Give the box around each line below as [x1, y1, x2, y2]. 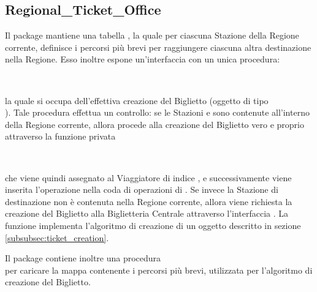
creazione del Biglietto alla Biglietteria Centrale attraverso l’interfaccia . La [5, 207, 289, 220]
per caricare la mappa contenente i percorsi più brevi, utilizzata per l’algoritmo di [5, 263, 313, 276]
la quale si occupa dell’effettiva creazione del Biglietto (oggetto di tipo [5, 94, 269, 107]
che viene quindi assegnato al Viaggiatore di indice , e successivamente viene [5, 171, 292, 184]
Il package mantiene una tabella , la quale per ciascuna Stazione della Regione [5, 29, 299, 42]
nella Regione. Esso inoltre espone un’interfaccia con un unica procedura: [5, 53, 280, 66]
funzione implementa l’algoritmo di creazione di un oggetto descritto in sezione [5, 219, 301, 231]
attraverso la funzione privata [5, 130, 116, 143]
